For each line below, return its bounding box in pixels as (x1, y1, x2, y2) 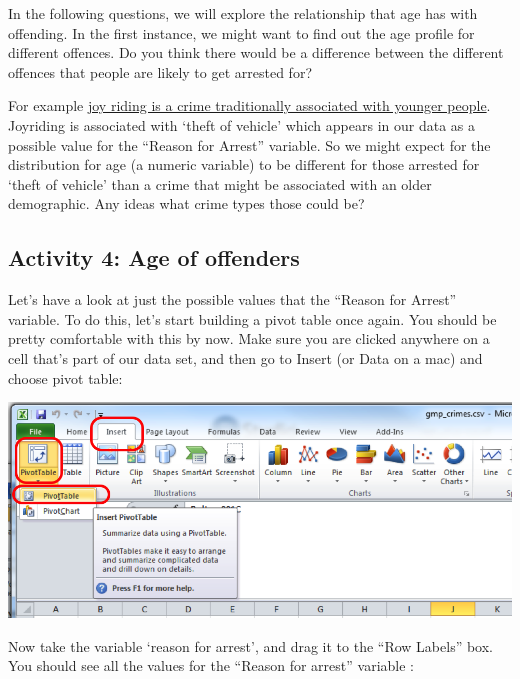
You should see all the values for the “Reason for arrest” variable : (8, 655, 414, 676)
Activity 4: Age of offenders (8, 242, 300, 273)
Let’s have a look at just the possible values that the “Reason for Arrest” (8, 289, 457, 310)
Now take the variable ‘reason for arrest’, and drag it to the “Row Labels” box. (8, 635, 494, 656)
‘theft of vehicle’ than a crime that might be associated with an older (8, 173, 432, 194)
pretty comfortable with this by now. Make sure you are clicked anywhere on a (8, 328, 490, 349)
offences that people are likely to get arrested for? (8, 61, 312, 82)
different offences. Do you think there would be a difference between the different (8, 42, 504, 63)
